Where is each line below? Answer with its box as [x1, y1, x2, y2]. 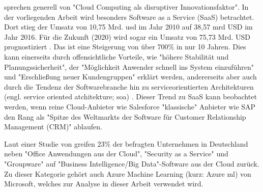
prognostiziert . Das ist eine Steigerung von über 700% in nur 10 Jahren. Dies [4, 41, 246, 52]
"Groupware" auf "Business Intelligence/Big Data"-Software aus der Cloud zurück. [4, 158, 259, 169]
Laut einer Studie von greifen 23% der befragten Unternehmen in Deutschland [4, 138, 248, 149]
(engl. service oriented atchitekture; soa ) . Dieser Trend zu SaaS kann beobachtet [4, 91, 257, 102]
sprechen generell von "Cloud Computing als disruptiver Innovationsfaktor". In [4, 2, 249, 12]
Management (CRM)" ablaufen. [4, 121, 102, 132]
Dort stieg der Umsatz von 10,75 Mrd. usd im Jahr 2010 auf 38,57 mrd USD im [4, 21, 253, 32]
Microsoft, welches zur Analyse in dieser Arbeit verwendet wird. [4, 178, 203, 189]
